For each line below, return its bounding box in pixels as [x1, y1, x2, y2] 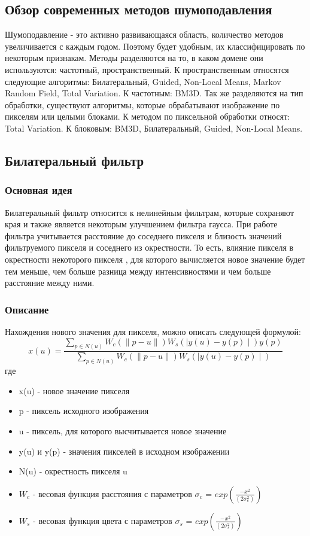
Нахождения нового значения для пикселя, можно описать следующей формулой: [5, 325, 302, 337]
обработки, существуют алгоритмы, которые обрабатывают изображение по [5, 98, 280, 111]
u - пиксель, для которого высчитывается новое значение [19, 425, 227, 437]
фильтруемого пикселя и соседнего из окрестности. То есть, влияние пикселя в [5, 241, 294, 254]
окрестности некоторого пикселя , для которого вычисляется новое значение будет [5, 252, 305, 265]
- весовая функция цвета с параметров [33, 514, 172, 526]
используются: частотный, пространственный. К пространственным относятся [5, 63, 289, 75]
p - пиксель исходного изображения [19, 404, 149, 417]
